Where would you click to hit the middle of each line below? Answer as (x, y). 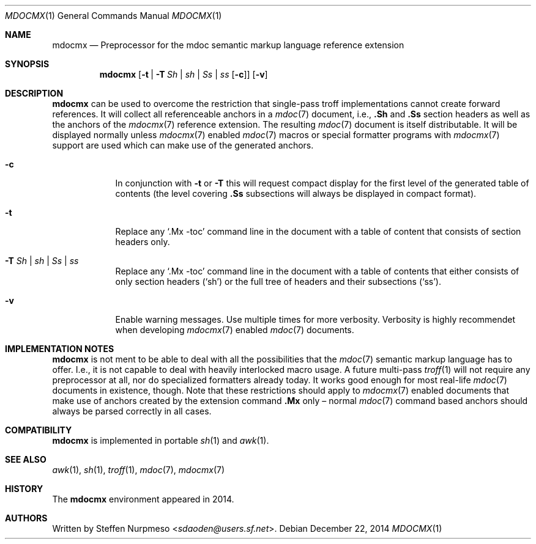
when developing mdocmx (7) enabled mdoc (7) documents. (235, 330)
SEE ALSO (26, 459)
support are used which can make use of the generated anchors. (183, 145)
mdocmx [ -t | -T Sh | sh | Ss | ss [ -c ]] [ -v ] (184, 74)
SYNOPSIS (27, 64)
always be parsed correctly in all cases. (132, 411)
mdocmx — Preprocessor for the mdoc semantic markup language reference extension (228, 45)
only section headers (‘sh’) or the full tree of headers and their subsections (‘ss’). (278, 281)
